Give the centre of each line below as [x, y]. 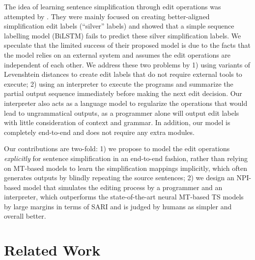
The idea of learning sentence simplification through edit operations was [113, 6]
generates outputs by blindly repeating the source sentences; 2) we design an [119, 178]
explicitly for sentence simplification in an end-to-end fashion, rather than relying [126, 158]
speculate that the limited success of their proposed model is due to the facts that [127, 45]
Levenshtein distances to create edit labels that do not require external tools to [123, 74]
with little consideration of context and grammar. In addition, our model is [117, 122]
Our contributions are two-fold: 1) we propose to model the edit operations [117, 148]
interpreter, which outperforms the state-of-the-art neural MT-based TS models [124, 197]
